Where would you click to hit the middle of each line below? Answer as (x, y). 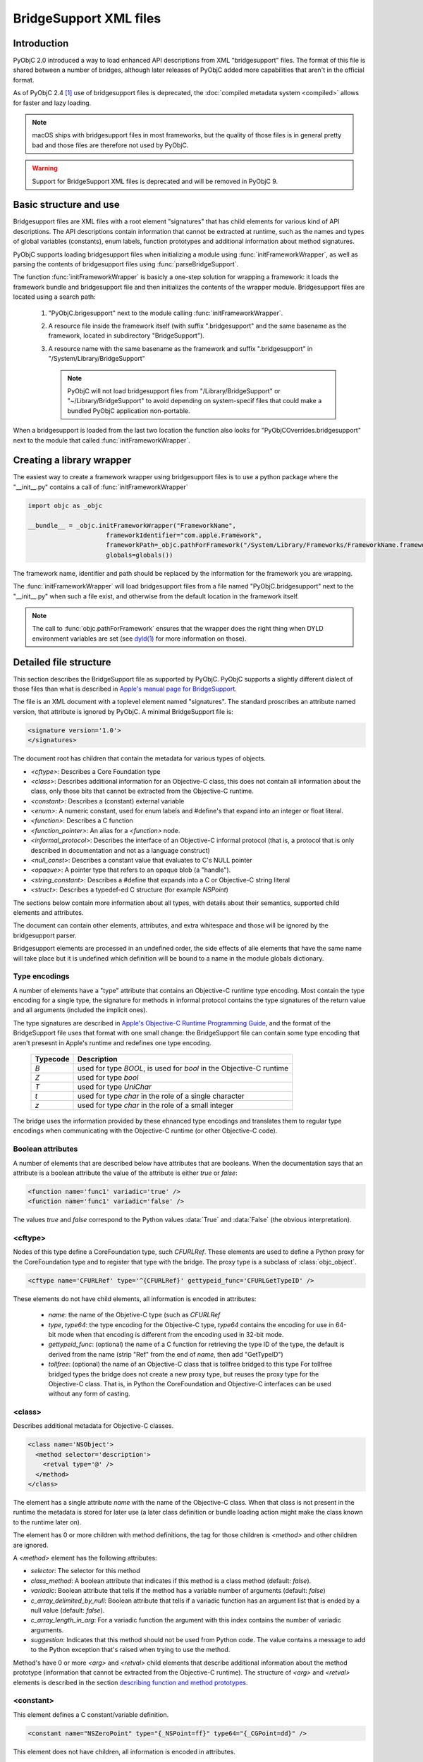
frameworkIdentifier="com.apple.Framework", (184, 535)
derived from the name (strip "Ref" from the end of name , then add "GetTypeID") (166, 1354)
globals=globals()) (140, 555)
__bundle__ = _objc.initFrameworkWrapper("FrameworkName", (132, 525)
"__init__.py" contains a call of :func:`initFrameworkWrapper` (100, 487)
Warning (45, 168)
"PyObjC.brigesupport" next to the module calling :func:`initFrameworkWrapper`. (166, 313)
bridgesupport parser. (45, 935)
